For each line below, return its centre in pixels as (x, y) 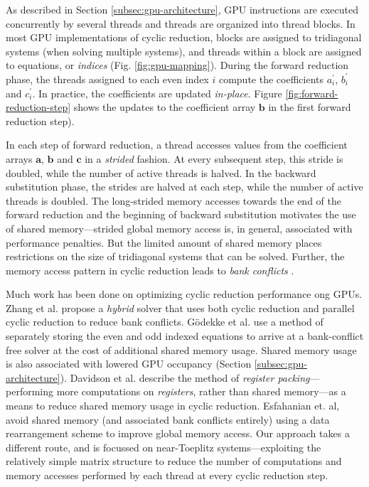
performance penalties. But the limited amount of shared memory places (164, 242)
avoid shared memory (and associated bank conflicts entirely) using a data (168, 419)
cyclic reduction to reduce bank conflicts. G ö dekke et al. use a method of (165, 322)
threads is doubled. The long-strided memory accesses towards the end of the (173, 200)
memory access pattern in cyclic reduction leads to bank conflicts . (150, 270)
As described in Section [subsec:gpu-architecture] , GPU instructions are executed (182, 9)
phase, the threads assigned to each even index (107, 79)
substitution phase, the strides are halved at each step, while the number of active (184, 187)
